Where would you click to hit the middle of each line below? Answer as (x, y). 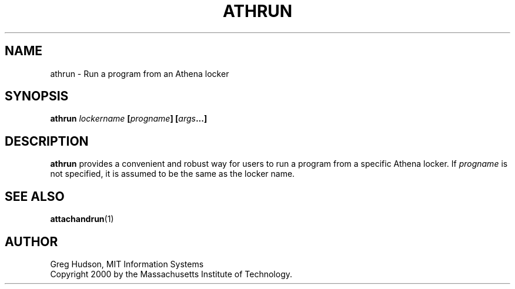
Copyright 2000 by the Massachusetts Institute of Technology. (171, 274)
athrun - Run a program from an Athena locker (140, 73)
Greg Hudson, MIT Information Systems (127, 264)
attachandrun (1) (82, 219)
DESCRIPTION (47, 141)
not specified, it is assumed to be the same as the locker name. (173, 174)
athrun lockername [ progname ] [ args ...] (129, 119)
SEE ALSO (35, 196)
